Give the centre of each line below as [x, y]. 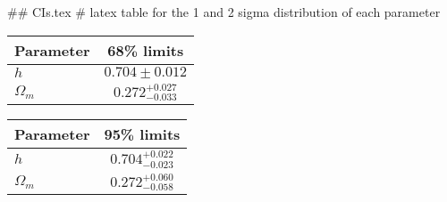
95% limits [142, 134]
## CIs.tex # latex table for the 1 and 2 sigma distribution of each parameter [224, 12]
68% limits [146, 50]
